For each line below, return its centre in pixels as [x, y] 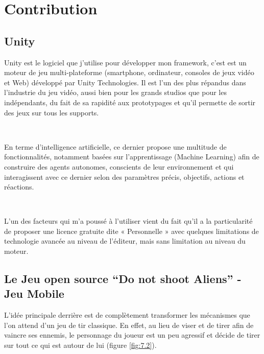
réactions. [19, 187]
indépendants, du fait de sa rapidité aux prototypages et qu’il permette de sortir [130, 102]
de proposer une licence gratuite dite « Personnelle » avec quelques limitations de [131, 231]
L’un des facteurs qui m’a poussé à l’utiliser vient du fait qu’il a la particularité [128, 221]
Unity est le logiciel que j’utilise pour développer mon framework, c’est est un [125, 62]
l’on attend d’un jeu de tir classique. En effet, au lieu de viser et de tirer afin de [129, 325]
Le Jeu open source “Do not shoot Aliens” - [123, 279]
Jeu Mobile [34, 293]
